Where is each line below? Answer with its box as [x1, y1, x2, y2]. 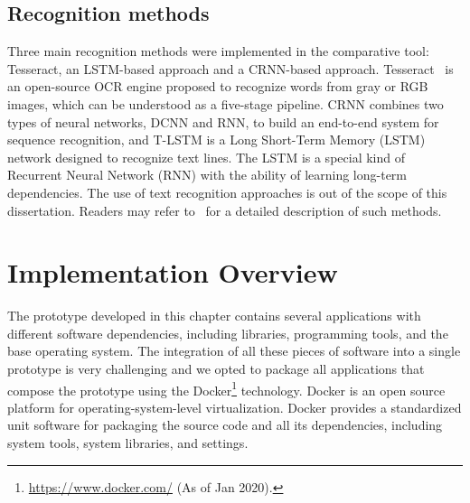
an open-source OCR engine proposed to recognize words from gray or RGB [7, 77, 428, 96]
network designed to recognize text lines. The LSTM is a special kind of [7, 147, 405, 166]
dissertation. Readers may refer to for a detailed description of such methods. [7, 200, 442, 219]
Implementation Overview [7, 254, 338, 291]
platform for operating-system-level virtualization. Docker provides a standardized [7, 397, 462, 416]
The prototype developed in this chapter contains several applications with [7, 306, 421, 325]
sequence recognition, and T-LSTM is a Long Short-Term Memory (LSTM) [7, 130, 426, 149]
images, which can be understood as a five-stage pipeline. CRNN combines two [7, 94, 444, 113]
